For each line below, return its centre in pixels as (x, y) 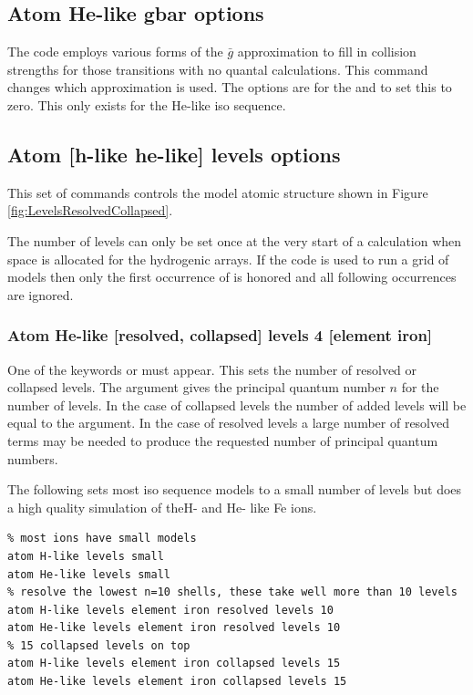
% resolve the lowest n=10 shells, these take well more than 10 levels (232, 592)
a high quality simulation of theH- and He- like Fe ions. (162, 507)
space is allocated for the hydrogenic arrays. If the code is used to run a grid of (228, 259)
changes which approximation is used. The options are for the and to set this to (230, 87)
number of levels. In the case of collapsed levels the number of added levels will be (237, 405)
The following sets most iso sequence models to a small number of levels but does (235, 489)
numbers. (33, 458)
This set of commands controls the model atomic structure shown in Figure (218, 192)
